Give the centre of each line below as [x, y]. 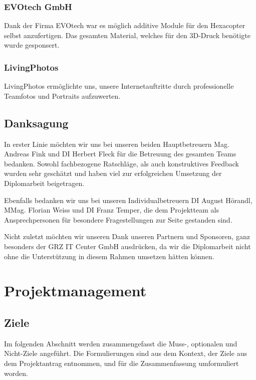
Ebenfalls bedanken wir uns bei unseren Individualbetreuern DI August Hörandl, [128, 200]
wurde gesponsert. [32, 45]
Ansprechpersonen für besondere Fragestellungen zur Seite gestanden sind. [118, 219]
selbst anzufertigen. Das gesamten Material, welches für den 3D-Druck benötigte [127, 35]
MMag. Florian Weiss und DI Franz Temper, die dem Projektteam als [111, 210]
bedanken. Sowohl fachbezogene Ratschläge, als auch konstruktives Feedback [121, 163]
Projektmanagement [75, 291]
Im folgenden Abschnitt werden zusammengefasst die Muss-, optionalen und [121, 343]
